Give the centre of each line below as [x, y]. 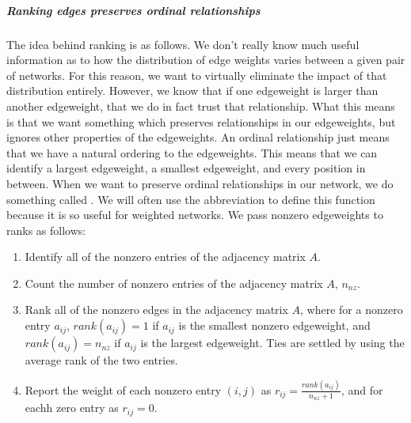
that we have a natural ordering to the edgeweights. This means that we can [192, 152]
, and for [362, 389]
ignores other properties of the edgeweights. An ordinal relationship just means [198, 137]
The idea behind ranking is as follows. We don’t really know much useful [183, 44]
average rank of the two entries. [101, 360]
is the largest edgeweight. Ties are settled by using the [272, 343]
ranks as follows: [46, 230]
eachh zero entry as [72, 408]
